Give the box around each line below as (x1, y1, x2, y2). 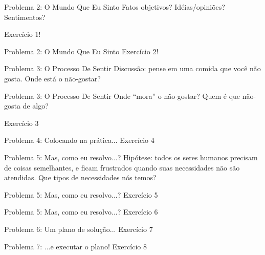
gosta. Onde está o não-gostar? (4, 73, 101, 83)
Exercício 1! (4, 29, 41, 39)
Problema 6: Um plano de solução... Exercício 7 (4, 223, 153, 234)
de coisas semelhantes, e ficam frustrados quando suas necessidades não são (4, 162, 240, 173)
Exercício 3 (4, 117, 39, 128)
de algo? (23, 100, 49, 111)
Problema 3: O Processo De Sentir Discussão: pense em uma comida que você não (4, 63, 261, 74)
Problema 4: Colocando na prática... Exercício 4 (4, 135, 154, 145)
